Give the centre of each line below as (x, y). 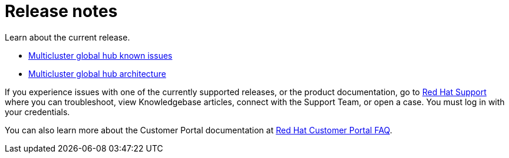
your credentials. (37, 112)
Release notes (61, 11)
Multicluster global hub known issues (100, 55)
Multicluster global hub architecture (97, 73)
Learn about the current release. (67, 37)
